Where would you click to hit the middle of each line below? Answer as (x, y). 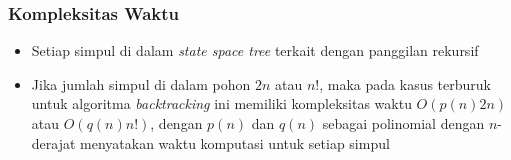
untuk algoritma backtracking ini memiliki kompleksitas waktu (221, 103)
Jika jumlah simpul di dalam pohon (141, 83)
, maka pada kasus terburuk (405, 83)
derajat (53, 142)
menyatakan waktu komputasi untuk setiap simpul (235, 142)
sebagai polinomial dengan (403, 123)
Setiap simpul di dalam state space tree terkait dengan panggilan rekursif (255, 50)
